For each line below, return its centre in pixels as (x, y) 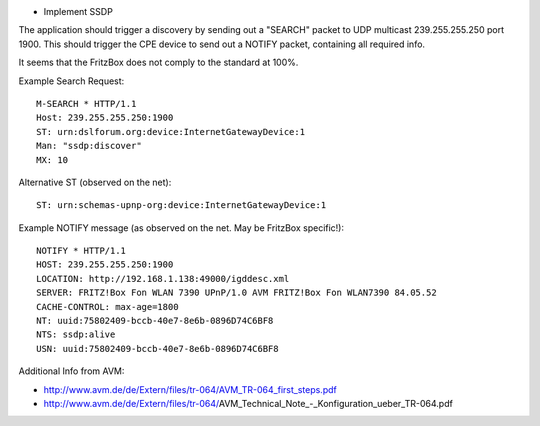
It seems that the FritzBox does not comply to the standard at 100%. (158, 62)
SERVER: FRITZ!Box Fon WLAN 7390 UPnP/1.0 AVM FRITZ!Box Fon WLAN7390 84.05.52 (236, 293)
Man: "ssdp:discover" (89, 146)
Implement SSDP (78, 11)
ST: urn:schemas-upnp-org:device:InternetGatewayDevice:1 (181, 205)
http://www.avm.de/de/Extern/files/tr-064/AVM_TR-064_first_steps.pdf (190, 389)
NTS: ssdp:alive (76, 334)
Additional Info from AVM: (71, 371)
